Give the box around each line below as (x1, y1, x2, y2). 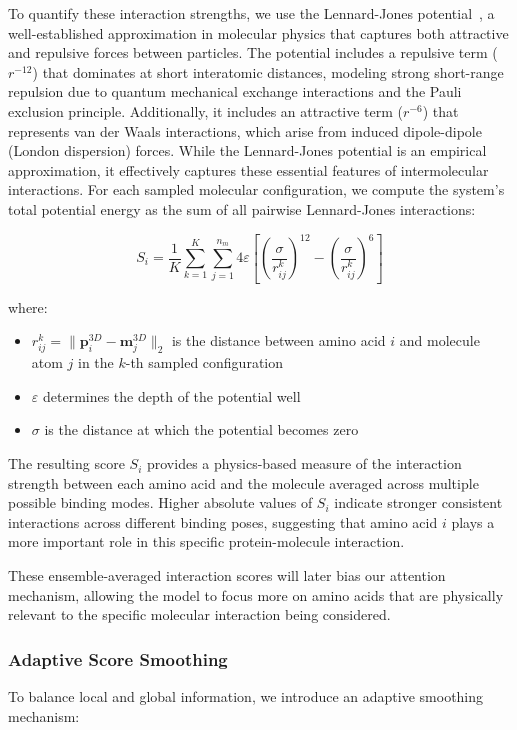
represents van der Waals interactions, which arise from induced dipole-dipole (8, 120, 482, 141)
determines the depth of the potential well (42, 385, 301, 406)
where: (8, 296, 48, 317)
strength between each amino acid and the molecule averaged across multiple (8, 472, 479, 493)
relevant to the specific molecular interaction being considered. (8, 604, 391, 625)
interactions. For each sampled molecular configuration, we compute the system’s (8, 179, 505, 200)
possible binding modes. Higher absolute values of (8, 492, 313, 513)
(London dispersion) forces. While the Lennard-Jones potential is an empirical (8, 140, 487, 161)
